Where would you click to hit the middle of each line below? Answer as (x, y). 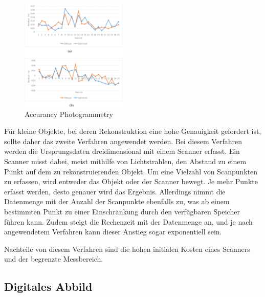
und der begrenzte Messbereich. (54, 259)
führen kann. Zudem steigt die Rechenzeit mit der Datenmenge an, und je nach (128, 221)
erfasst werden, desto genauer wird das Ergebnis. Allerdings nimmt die (115, 191)
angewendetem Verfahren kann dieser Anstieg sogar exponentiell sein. (113, 232)
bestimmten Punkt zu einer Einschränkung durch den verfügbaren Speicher (122, 211)
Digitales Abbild (48, 286)
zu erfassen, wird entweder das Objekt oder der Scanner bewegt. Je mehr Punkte (131, 181)
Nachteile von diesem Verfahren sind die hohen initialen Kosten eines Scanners (127, 249)
